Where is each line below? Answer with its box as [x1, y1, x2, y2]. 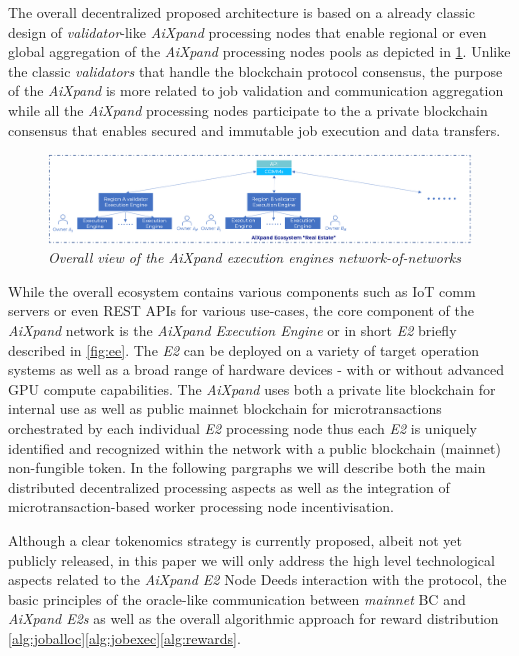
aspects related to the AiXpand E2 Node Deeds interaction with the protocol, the [8, 569, 507, 590]
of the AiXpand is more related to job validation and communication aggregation [8, 80, 504, 101]
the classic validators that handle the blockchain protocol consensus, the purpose [8, 60, 503, 81]
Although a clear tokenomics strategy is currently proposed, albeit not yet [8, 529, 462, 550]
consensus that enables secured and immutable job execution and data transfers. [8, 119, 501, 140]
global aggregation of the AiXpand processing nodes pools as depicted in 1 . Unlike [8, 41, 511, 62]
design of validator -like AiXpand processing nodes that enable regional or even [8, 21, 487, 42]
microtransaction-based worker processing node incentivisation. [8, 496, 394, 517]
